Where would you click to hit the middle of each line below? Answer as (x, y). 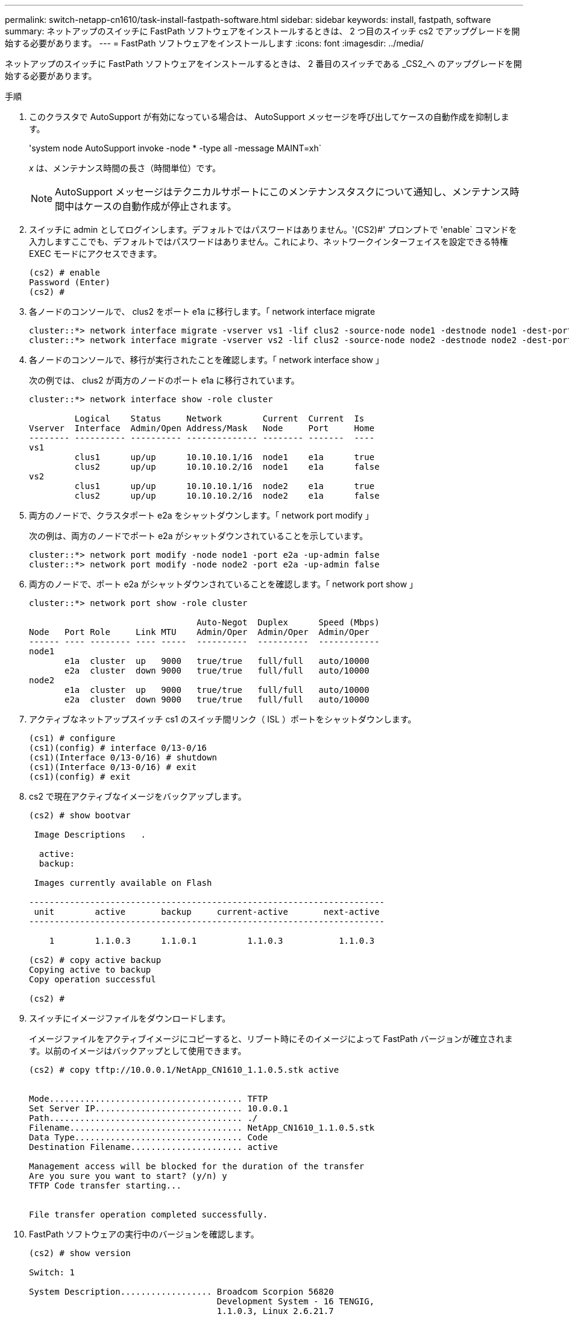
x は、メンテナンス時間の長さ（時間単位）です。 (125, 168)
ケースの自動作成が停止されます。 (160, 206)
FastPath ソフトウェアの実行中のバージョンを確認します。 (144, 1234)
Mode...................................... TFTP (149, 1099)
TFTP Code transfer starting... (105, 1186)
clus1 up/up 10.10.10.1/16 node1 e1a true (225, 457)
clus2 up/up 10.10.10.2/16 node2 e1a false (227, 496)
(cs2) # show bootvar (80, 815)
